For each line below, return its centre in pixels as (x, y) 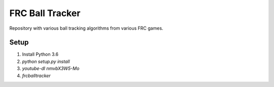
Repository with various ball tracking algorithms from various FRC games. (86, 28)
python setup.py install (46, 61)
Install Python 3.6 (40, 54)
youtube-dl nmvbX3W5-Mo (51, 68)
